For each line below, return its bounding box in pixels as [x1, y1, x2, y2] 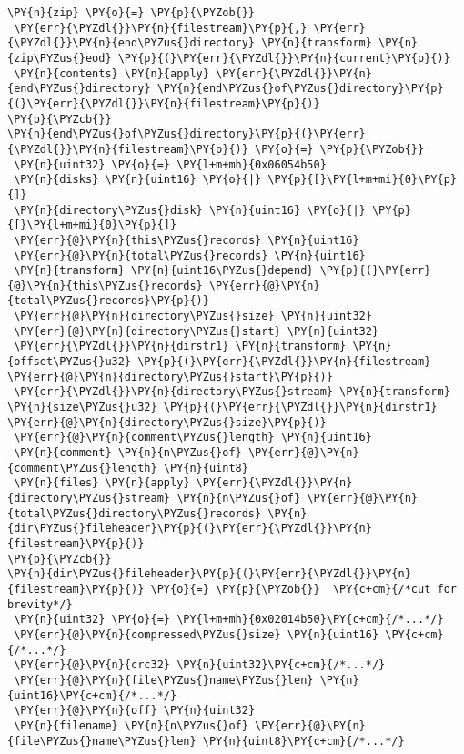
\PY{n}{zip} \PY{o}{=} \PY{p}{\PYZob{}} [7, 6, 256, 19]
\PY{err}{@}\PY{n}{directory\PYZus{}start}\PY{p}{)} [7, 370, 333, 383]
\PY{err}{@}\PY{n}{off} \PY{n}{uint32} [14, 704, 256, 718]
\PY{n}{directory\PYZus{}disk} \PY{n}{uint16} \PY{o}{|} [14, 203, 366, 217]
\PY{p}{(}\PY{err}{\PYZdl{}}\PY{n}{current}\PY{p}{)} [117, 51, 450, 65]
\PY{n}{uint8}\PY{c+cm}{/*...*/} [202, 734, 405, 748]
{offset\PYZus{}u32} [7, 355, 132, 369]
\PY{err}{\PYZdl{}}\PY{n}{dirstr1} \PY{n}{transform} [14, 340, 347, 353]
